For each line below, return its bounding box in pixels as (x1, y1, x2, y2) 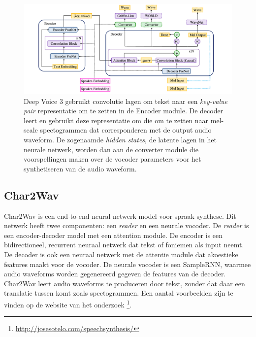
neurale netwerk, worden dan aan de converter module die (24, 144, 198, 154)
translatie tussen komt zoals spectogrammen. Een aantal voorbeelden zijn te (4, 288, 233, 298)
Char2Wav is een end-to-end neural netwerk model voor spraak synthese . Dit (4, 210, 236, 221)
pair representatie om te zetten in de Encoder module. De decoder (24, 105, 224, 116)
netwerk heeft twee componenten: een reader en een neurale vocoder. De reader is (4, 220, 249, 231)
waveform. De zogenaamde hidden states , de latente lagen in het (24, 134, 217, 144)
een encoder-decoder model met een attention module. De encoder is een (4, 230, 223, 240)
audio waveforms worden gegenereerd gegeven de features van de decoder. (4, 269, 226, 279)
